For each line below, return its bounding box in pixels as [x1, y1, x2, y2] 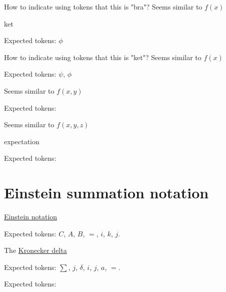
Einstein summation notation [4, 182, 209, 203]
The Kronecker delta [4, 245, 67, 255]
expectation [4, 136, 39, 146]
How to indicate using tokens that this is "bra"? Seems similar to [4, 2, 202, 12]
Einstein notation [4, 211, 57, 222]
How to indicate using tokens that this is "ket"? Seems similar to [4, 52, 201, 62]
